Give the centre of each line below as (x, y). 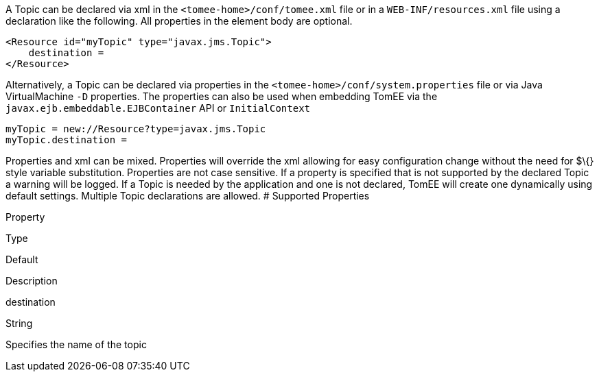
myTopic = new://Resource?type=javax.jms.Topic (136, 129)
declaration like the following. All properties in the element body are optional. (179, 21)
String (19, 323)
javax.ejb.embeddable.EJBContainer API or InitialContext (158, 108)
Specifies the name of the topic (76, 344)
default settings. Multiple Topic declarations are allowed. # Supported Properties (188, 196)
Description (32, 281)
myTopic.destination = (67, 140)
